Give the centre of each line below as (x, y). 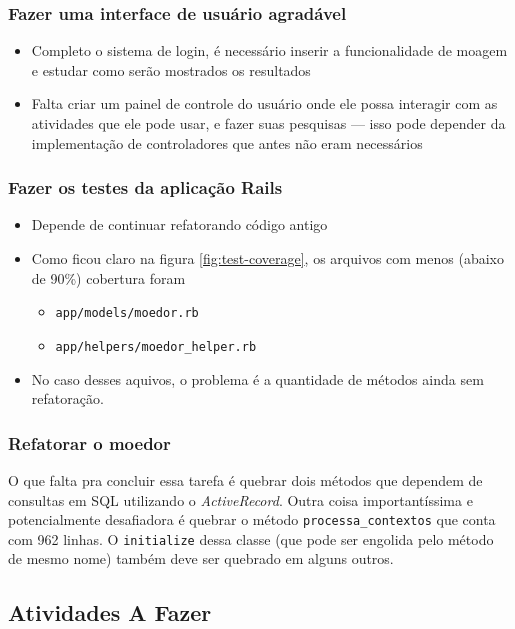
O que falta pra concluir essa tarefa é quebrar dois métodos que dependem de (245, 479)
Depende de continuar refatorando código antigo (179, 224)
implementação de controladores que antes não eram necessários (227, 142)
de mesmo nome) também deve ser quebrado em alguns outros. (201, 558)
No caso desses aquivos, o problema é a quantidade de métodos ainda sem (257, 378)
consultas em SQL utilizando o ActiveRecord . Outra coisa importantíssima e (240, 499)
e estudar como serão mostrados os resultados (171, 69)
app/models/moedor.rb (127, 313)
